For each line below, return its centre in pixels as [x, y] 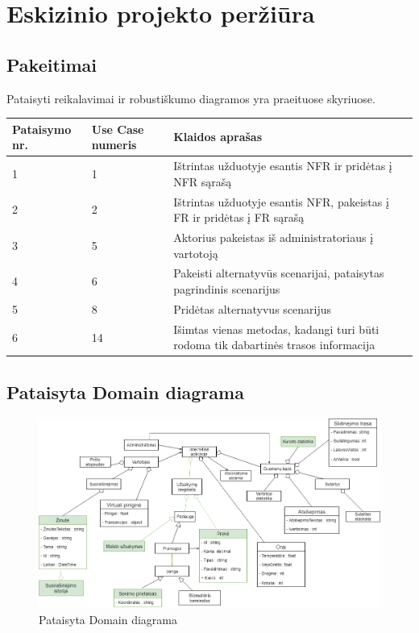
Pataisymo [42, 129]
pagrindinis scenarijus [227, 289]
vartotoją [196, 253]
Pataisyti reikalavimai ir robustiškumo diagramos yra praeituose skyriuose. [191, 98]
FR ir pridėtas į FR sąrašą [239, 217]
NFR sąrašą [203, 181]
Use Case [118, 129]
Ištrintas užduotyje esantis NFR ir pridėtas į [283, 166]
